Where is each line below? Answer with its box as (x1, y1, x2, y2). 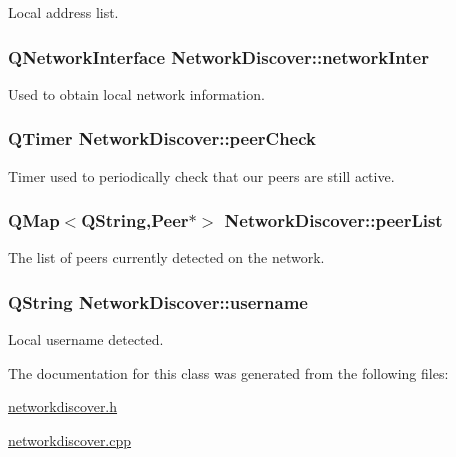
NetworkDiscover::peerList (224, 208, 443, 233)
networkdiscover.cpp (8, 430, 132, 451)
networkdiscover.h (8, 396, 118, 417)
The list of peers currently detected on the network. (8, 247, 325, 268)
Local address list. (8, 2, 119, 22)
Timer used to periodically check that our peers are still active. (8, 165, 395, 186)
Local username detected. (8, 329, 164, 350)
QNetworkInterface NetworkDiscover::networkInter (8, 44, 429, 69)
